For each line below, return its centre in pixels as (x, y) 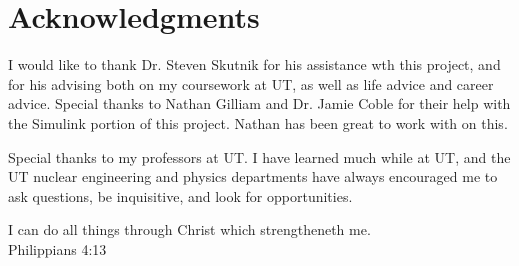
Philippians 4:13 (57, 248)
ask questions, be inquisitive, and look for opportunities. (180, 195)
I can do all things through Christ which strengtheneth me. (189, 229)
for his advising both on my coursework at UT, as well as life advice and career (251, 83)
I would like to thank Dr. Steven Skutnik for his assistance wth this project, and (254, 64)
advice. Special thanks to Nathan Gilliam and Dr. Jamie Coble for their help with (259, 103)
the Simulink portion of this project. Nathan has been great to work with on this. (258, 122)
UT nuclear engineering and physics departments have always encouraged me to (253, 176)
